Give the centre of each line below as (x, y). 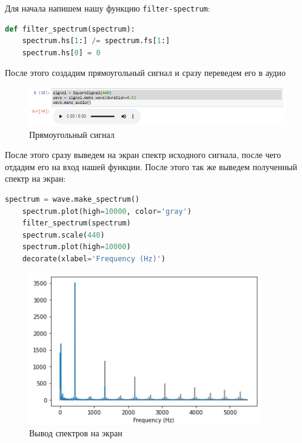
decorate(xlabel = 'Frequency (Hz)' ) (94, 259)
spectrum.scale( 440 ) (63, 235)
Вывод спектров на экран (76, 433)
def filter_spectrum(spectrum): (70, 29)
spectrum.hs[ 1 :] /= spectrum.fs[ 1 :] (96, 41)
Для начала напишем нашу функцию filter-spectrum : (108, 8)
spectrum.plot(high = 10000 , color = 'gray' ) (107, 211)
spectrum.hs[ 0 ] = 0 (61, 53)
